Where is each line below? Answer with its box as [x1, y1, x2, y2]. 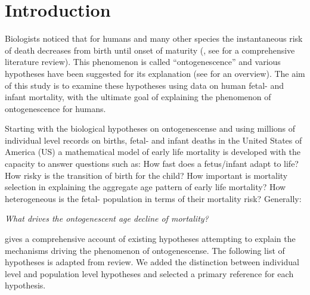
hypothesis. [5, 279, 46, 291]
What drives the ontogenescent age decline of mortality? [5, 212, 209, 225]
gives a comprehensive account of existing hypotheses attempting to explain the [5, 232, 296, 245]
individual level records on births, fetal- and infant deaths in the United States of [5, 133, 302, 146]
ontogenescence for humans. [5, 102, 106, 114]
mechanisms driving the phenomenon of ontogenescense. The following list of [5, 244, 285, 256]
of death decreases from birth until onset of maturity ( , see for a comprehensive [5, 44, 295, 56]
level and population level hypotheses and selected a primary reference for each [5, 267, 294, 280]
